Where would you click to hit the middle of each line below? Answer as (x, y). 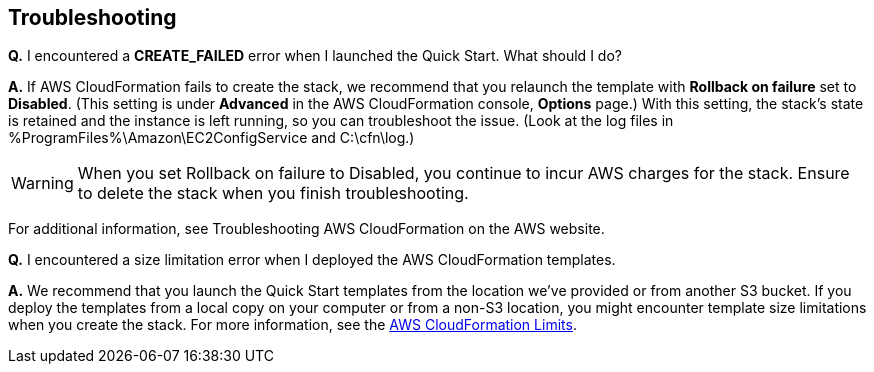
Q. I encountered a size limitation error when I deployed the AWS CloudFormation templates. (312, 260)
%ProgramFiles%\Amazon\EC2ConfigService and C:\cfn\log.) (211, 138)
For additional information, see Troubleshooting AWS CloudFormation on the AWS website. (306, 229)
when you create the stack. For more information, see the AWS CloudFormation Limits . (292, 325)
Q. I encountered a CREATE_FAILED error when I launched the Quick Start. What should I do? (315, 56)
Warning (42, 183)
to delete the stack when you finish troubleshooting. (273, 193)
